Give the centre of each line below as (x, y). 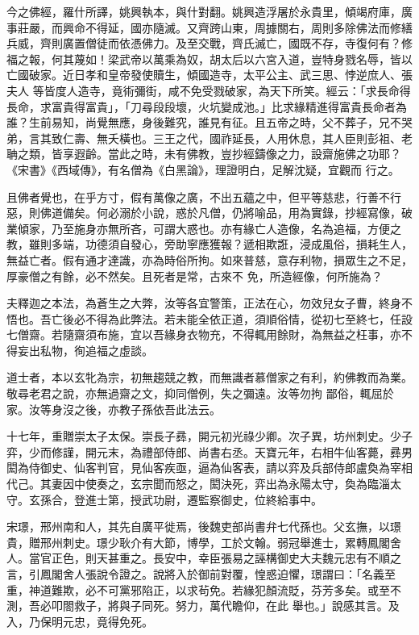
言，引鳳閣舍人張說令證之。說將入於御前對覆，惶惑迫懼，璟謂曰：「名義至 (201, 574)
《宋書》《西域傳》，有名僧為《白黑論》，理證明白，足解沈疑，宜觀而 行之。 (203, 169)
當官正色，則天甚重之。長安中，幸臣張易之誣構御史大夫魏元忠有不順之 (215, 558)
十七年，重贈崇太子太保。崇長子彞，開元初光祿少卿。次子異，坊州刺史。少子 (209, 436)
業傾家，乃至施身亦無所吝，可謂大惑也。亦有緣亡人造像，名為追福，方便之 (204, 228)
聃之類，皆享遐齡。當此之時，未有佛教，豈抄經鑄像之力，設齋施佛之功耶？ (204, 154)
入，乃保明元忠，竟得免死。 (80, 621)
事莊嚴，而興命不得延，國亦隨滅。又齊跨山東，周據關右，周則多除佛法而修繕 (209, 27)
